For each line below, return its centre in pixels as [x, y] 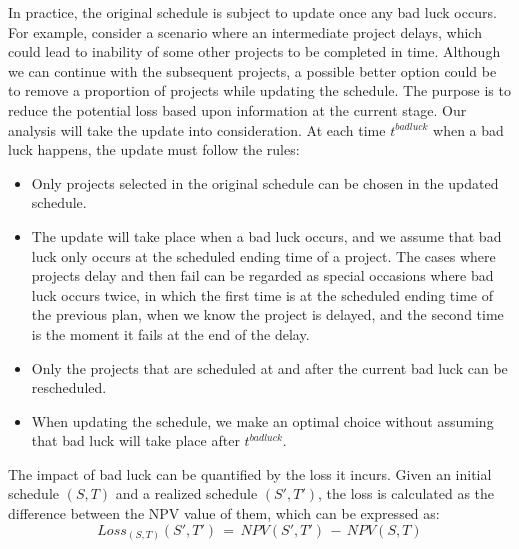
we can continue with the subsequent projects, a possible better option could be [252, 70]
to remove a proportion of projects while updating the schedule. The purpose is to [259, 90]
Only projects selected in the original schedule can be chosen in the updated [265, 182]
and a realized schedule [186, 493]
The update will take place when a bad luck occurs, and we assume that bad [266, 235]
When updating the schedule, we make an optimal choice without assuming [262, 420]
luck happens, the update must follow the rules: [154, 149]
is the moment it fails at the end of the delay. [170, 333]
